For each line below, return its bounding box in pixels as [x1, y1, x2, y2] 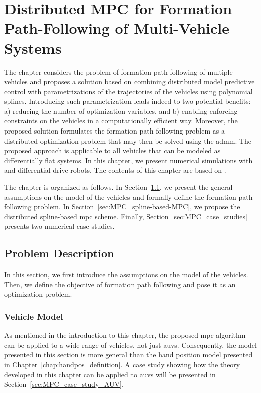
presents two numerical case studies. [4, 221, 115, 231]
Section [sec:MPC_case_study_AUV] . [4, 379, 124, 389]
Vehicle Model [4, 310, 63, 322]
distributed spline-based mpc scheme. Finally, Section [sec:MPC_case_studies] [4, 211, 247, 221]
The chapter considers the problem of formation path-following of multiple [4, 66, 233, 77]
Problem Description [4, 245, 114, 261]
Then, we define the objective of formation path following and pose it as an [4, 279, 236, 289]
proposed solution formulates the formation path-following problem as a [4, 125, 225, 136]
